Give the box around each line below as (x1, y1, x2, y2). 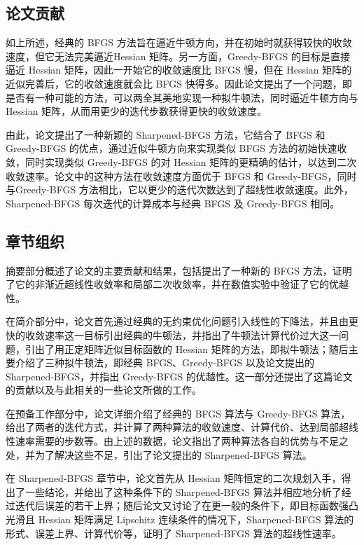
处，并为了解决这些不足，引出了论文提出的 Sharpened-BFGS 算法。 (6, 447, 312, 462)
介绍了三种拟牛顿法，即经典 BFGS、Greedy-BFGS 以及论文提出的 (15, 355, 314, 370)
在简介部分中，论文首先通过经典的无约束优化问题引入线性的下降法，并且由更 (6, 314, 358, 329)
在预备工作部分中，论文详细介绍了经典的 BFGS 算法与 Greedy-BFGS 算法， (6, 406, 351, 420)
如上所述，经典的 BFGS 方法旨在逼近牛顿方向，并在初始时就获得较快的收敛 (6, 35, 352, 50)
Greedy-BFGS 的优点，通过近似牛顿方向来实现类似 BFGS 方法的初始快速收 (6, 141, 347, 156)
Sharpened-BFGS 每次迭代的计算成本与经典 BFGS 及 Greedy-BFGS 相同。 (6, 195, 340, 210)
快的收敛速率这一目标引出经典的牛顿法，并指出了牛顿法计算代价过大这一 (6, 327, 339, 342)
